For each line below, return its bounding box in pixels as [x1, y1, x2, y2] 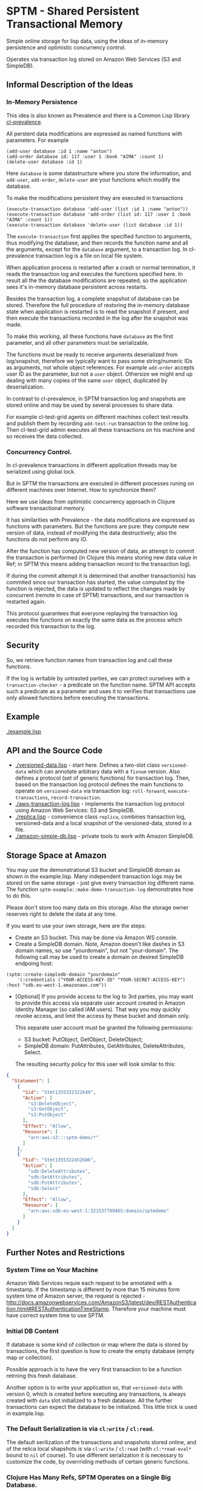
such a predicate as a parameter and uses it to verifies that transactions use [6, 687, 196, 694]
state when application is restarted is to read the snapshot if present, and [6, 308, 189, 315]
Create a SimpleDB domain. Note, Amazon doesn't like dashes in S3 [15, 941, 185, 948]
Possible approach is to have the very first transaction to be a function [6, 1365, 182, 1372]
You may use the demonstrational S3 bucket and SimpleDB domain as [6, 867, 181, 874]
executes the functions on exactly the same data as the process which [6, 616, 182, 623]
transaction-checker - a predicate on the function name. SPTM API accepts [6, 681, 196, 688]
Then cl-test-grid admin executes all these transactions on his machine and [6, 426, 195, 433]
